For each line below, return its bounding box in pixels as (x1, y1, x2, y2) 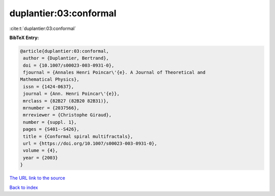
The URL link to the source (9, 175, 66, 181)
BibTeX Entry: (9, 35, 39, 41)
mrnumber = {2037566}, (23, 105, 80, 111)
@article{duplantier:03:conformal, (20, 48, 109, 54)
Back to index (9, 184, 38, 190)
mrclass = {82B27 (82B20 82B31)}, (23, 98, 109, 104)
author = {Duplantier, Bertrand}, (23, 55, 109, 61)
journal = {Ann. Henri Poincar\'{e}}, (23, 91, 120, 96)
